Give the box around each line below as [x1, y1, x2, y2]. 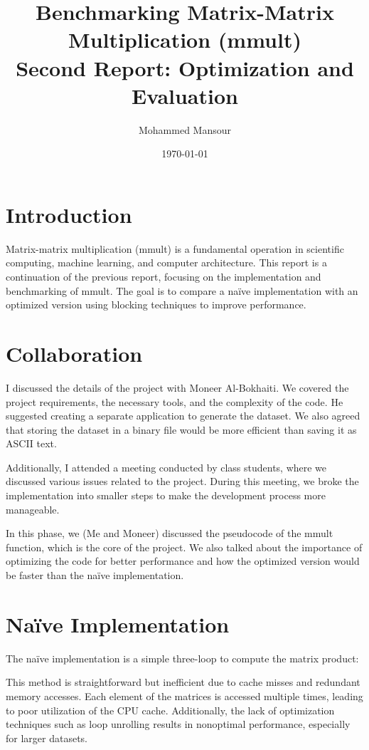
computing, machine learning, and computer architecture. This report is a [6, 255, 327, 270]
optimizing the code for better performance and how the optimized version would [6, 553, 360, 568]
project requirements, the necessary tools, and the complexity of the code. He [6, 394, 343, 409]
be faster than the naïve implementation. [6, 568, 184, 583]
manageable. [6, 501, 60, 516]
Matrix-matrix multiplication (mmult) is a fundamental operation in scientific [6, 241, 344, 256]
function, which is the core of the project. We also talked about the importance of [6, 539, 363, 554]
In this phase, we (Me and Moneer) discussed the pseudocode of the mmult [6, 526, 333, 541]
